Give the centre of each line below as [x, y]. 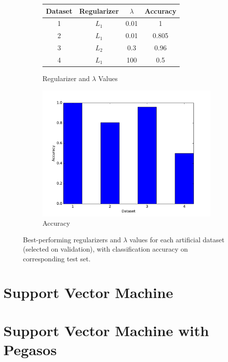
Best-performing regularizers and [72, 239]
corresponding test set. [57, 258]
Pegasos [30, 350]
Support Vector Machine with [106, 330]
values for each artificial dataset [177, 239]
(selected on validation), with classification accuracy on [105, 249]
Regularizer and [66, 78]
